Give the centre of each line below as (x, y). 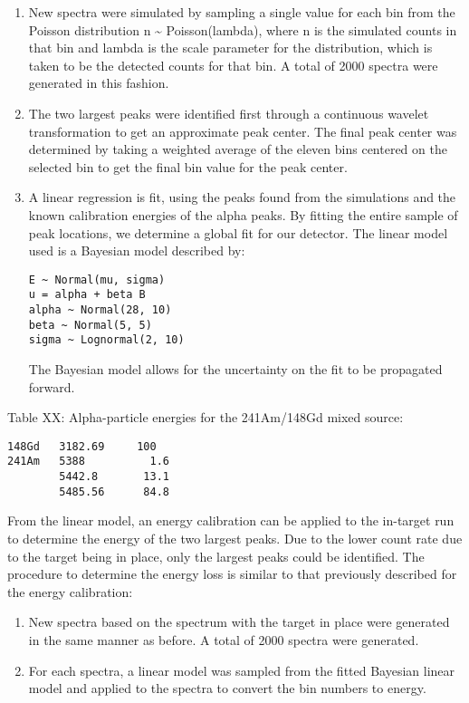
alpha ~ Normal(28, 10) (100, 310)
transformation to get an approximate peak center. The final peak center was (243, 131)
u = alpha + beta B (87, 295)
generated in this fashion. (99, 83)
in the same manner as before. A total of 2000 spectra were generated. (224, 639)
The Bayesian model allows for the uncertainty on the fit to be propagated (235, 369)
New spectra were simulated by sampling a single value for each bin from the (242, 12)
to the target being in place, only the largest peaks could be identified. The (216, 556)
